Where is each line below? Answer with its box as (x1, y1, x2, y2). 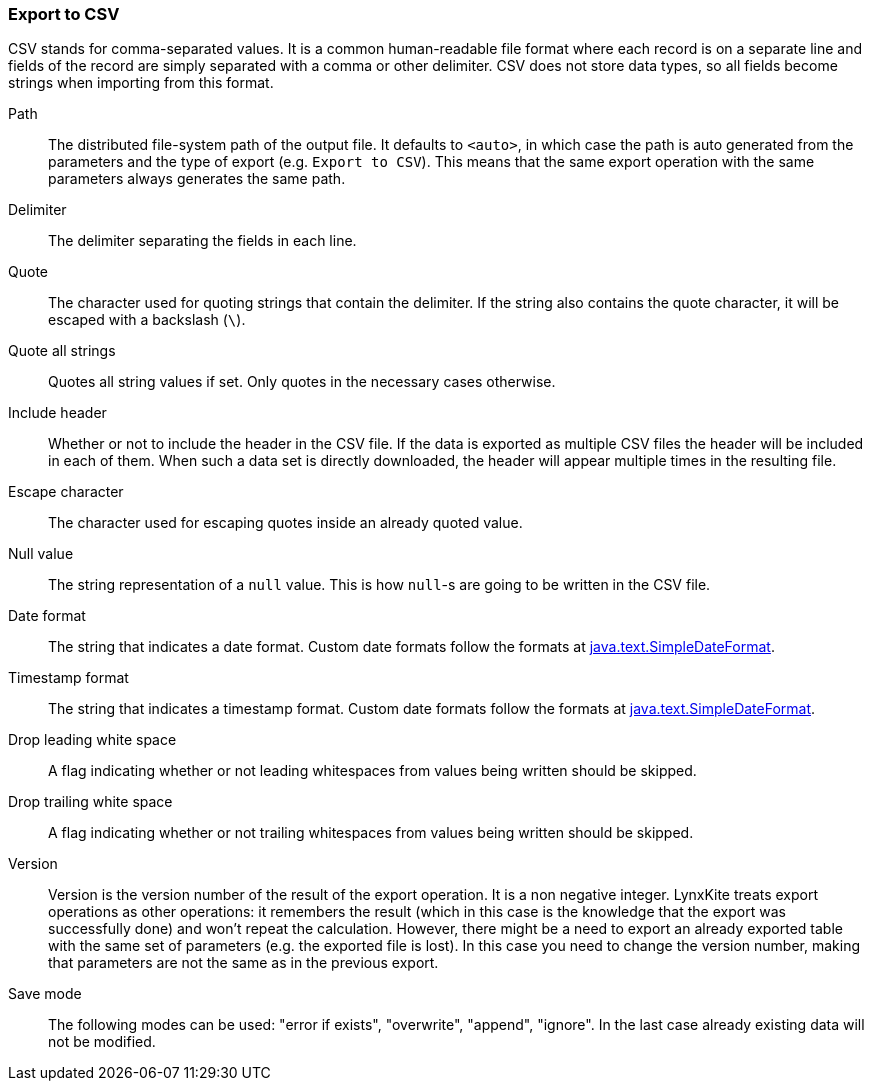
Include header (8, 404, 107, 422)
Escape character (8, 483, 124, 501)
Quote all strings (8, 342, 116, 360)
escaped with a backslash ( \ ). (48, 311, 246, 329)
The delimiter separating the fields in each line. (48, 232, 357, 250)
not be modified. (48, 1033, 156, 1051)
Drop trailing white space (8, 793, 173, 811)
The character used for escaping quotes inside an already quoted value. (48, 514, 523, 532)
